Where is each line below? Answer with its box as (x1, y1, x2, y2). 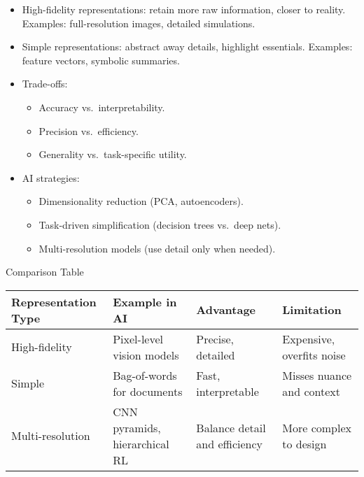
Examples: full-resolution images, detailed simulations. (22, 15, 255, 30)
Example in (113, 293, 177, 310)
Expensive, (282, 330, 335, 347)
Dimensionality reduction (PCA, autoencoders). (38, 194, 244, 208)
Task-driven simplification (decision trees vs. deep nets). (38, 217, 281, 232)
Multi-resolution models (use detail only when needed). (38, 241, 276, 255)
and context (282, 383, 340, 399)
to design (282, 435, 327, 452)
